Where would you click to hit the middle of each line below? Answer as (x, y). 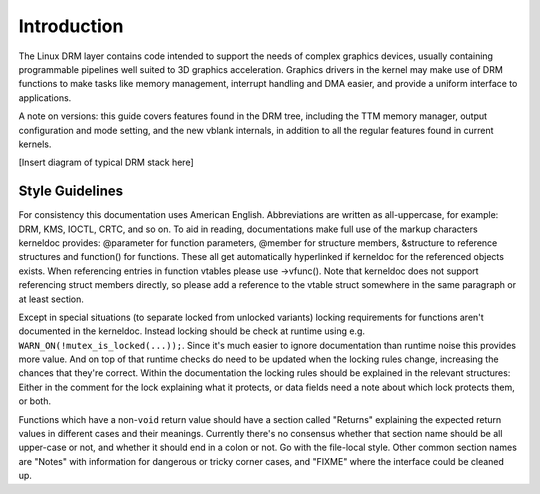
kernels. (35, 144)
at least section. (51, 299)
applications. (45, 97)
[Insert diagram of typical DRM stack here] (106, 162)
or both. (35, 401)
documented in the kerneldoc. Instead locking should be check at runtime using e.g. (191, 331)
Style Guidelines (71, 191)
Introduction (71, 26)
